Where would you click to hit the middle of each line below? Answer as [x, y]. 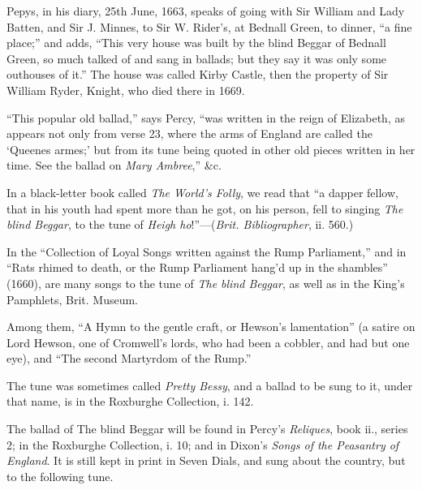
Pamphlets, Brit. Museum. [72, 299]
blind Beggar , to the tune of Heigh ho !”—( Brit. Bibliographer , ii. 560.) [180, 224]
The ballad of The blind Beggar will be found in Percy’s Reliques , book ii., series [207, 429]
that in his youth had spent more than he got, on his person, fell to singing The [205, 208]
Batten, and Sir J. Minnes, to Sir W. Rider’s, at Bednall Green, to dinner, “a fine [209, 26]
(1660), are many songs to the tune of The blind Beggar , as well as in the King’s [206, 283]
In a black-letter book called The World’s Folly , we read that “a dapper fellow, [202, 192]
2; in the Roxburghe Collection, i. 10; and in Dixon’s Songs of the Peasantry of [203, 444]
